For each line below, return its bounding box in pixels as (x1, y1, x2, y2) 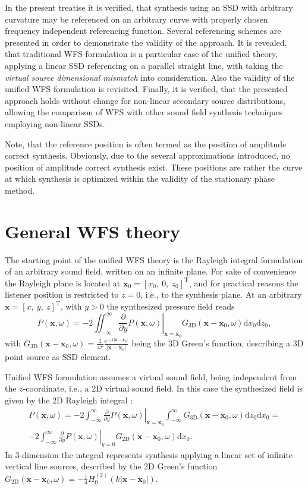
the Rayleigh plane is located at (5, 276, 121, 289)
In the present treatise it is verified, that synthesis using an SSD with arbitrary (5, 1, 293, 13)
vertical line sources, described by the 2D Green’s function (5, 460, 218, 472)
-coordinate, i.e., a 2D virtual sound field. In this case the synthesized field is (23, 382, 303, 395)
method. (5, 184, 35, 196)
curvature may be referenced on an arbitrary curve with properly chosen (5, 12, 268, 25)
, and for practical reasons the (188, 276, 298, 289)
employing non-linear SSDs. (5, 117, 105, 130)
